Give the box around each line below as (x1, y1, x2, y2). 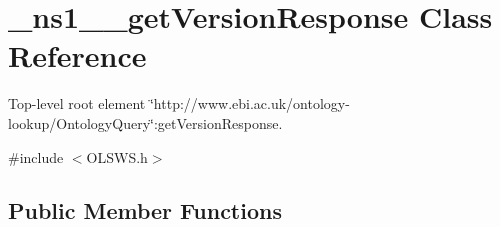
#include (8, 146, 64, 167)
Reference (8, 35, 147, 76)
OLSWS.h (86, 146, 148, 167)
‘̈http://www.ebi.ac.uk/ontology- (149, 93, 350, 114)
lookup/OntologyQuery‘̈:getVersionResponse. (8, 112, 283, 133)
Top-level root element (8, 93, 146, 114)
